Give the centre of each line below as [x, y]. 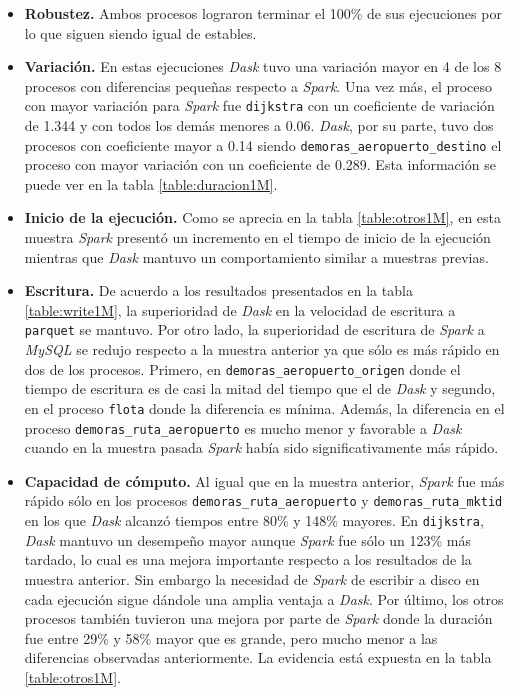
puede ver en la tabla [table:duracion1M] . [151, 183]
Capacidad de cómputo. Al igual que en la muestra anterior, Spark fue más [264, 480]
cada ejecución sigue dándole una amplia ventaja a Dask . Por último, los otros [264, 598]
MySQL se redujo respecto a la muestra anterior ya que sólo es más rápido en [262, 349]
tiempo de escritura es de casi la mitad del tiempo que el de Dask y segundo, [260, 388]
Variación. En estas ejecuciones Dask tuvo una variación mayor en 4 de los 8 [263, 66]
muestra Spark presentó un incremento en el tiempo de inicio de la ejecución [257, 237]
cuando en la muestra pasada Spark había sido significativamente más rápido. [261, 447]
